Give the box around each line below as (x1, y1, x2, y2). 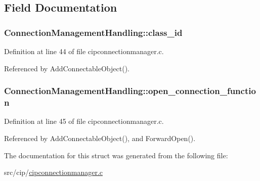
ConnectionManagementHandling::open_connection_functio (4, 84, 256, 97)
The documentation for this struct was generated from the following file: (4, 150, 228, 160)
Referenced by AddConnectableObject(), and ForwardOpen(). (4, 132, 196, 143)
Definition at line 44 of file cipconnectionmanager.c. (4, 46, 164, 56)
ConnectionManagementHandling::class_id (4, 26, 183, 38)
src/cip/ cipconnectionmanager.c (4, 167, 103, 177)
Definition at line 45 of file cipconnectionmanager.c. (4, 116, 164, 126)
